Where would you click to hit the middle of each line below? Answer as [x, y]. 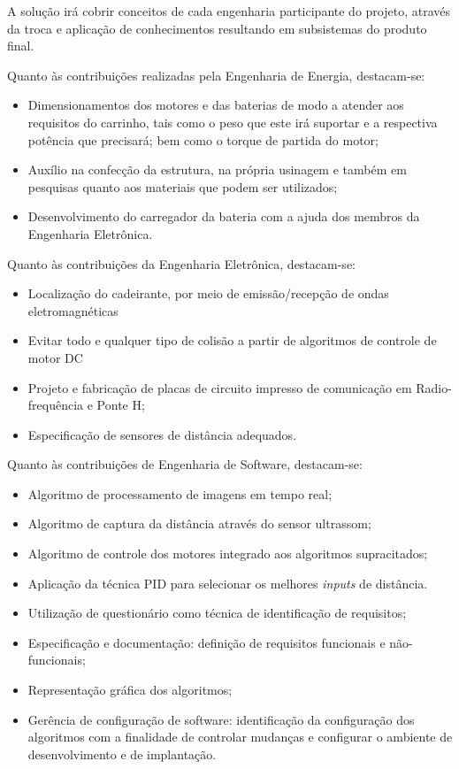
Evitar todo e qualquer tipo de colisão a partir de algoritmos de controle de [232, 340]
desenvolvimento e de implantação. [122, 754]
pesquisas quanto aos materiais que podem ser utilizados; [183, 186]
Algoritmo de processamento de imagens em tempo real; [180, 493]
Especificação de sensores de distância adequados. [162, 434]
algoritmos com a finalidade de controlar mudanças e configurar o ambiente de [240, 737]
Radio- [434, 387]
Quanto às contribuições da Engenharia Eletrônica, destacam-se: [181, 263]
